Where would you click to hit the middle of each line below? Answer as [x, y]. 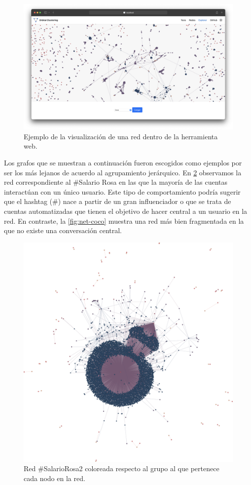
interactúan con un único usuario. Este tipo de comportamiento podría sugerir [122, 191]
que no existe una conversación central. [63, 230]
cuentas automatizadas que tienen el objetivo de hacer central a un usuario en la [126, 211]
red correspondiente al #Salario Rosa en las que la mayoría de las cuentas [116, 182]
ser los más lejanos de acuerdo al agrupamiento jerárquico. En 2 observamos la [123, 172]
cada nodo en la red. [54, 478]
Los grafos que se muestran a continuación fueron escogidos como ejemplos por [123, 163]
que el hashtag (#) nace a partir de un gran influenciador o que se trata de [118, 201]
